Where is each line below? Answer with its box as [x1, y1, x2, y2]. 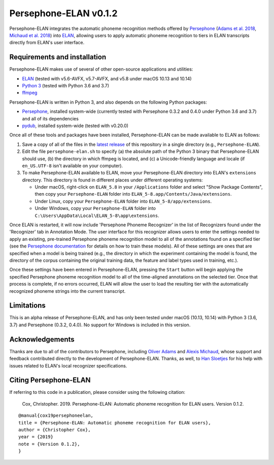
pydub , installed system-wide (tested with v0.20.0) [22, 122, 129, 129]
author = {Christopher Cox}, [18, 427, 91, 433]
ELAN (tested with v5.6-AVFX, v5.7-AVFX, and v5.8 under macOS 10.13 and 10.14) [22, 75, 192, 81]
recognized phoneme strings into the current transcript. [9, 288, 126, 294]
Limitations [9, 301, 46, 310]
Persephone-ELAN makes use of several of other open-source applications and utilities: [9, 66, 193, 72]
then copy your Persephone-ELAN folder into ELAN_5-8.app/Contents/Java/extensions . [35, 191, 232, 197]
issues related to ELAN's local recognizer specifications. [9, 362, 127, 368]
